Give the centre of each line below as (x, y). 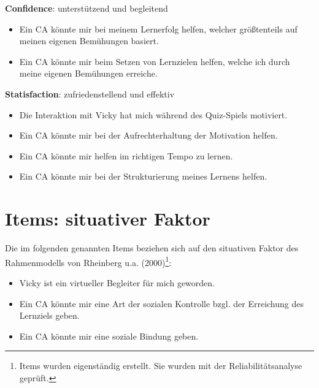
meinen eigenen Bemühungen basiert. (89, 41)
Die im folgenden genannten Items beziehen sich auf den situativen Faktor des (152, 248)
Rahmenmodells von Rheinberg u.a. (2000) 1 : (88, 261)
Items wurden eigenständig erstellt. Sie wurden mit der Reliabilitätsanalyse (161, 366)
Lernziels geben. (49, 315)
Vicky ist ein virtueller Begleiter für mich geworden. (117, 282)
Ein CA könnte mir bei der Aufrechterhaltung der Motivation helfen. (148, 135)
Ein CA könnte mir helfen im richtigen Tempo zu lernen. (126, 155)
